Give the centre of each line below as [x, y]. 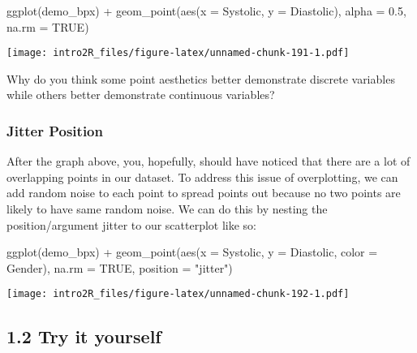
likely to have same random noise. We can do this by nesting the [167, 209]
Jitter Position [55, 130]
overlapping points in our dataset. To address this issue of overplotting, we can [202, 176]
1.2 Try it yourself [84, 336]
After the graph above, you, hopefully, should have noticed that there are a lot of [208, 161]
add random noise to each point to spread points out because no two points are [204, 193]
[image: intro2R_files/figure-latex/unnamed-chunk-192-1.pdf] [178, 294]
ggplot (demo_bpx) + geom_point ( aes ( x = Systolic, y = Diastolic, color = [192, 252]
